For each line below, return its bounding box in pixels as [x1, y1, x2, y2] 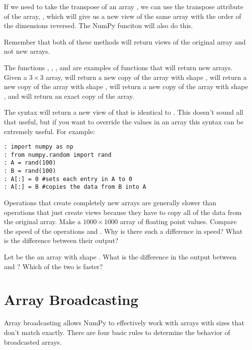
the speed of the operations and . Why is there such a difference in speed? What [4, 226, 243, 236]
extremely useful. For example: [4, 126, 95, 136]
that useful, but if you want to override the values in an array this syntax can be [4, 116, 244, 126]
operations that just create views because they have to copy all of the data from [4, 207, 242, 217]
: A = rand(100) [4, 159, 56, 167]
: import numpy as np [4, 143, 74, 151]
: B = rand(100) [4, 167, 56, 175]
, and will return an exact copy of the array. [4, 91, 134, 101]
